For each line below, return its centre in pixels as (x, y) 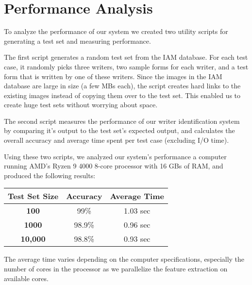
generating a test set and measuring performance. (77, 41)
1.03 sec (137, 211)
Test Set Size (33, 196)
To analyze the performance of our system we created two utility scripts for (116, 31)
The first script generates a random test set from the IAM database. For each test (126, 57)
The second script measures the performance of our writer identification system (122, 121)
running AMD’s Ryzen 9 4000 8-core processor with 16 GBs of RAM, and (114, 166)
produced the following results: (50, 175)
